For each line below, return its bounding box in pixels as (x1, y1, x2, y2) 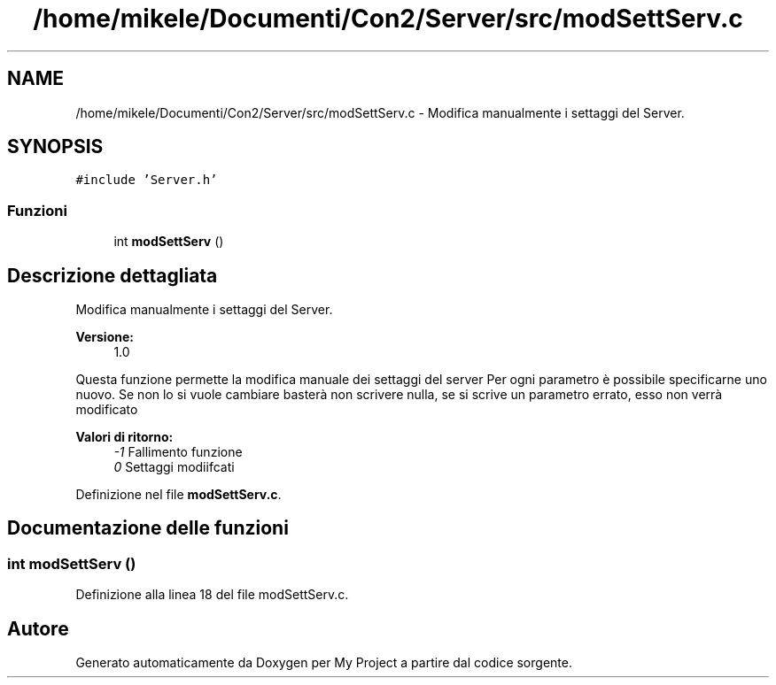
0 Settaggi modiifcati (113, 459, 235, 475)
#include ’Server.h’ (75, 173, 218, 188)
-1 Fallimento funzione (113, 444, 243, 460)
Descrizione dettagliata (7, 264, 218, 287)
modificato (75, 402, 138, 418)
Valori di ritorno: (75, 429, 174, 445)
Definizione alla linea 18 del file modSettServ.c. (75, 587, 349, 603)
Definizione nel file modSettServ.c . (75, 487, 282, 503)
